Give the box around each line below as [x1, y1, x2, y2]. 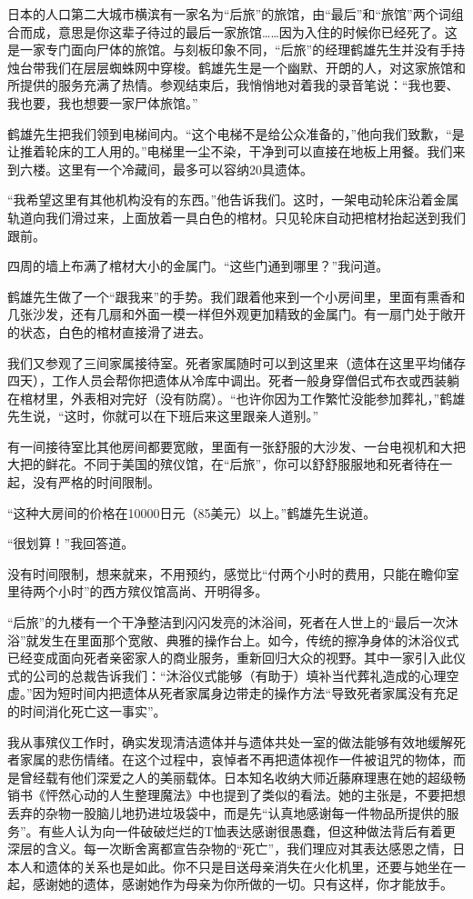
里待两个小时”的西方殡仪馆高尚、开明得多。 [7, 582, 268, 601]
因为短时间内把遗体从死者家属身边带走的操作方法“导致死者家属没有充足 [32, 684, 459, 703]
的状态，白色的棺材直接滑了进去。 [7, 322, 211, 341]
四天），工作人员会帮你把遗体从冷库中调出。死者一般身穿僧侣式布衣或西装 [7, 371, 447, 390]
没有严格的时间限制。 [32, 473, 160, 492]
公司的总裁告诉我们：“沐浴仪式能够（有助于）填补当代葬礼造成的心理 [32, 665, 447, 684]
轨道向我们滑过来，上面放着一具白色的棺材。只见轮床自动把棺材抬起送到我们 [7, 207, 466, 226]
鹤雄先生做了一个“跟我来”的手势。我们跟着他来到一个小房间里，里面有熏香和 [7, 286, 466, 305]
